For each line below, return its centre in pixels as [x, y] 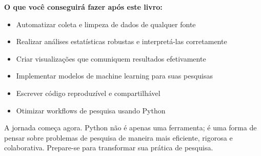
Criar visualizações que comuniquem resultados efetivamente [111, 58]
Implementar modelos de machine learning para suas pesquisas [115, 76]
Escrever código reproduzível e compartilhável [88, 93]
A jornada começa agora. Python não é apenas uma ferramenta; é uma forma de [130, 128]
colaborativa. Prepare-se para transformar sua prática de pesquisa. [109, 148]
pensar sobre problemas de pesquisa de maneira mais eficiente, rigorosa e [118, 137]
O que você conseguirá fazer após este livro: [83, 7]
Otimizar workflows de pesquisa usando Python [91, 110]
